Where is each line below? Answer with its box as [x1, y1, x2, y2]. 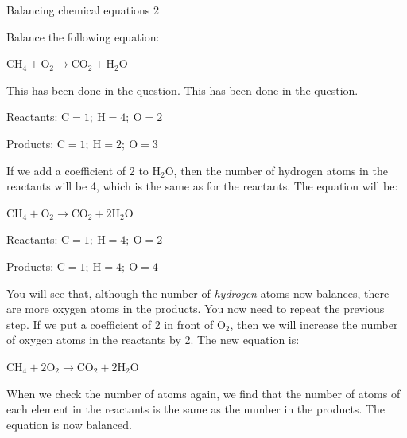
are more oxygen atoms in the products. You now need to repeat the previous [6, 300, 385, 317]
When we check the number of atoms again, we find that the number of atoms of [6, 385, 401, 401]
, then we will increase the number [230, 315, 398, 332]
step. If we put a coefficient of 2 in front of [6, 315, 214, 332]
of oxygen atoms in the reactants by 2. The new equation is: [6, 331, 300, 348]
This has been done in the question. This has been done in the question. [6, 81, 359, 98]
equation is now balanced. [6, 416, 132, 432]
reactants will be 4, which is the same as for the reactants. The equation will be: [6, 178, 398, 194]
